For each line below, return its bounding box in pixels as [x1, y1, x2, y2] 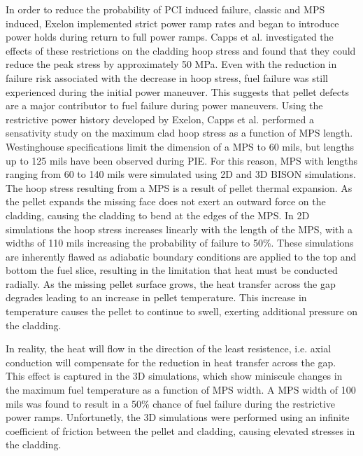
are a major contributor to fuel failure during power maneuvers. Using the [6, 98, 323, 113]
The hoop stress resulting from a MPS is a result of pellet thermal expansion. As [6, 180, 353, 195]
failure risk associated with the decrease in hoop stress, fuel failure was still [6, 70, 328, 85]
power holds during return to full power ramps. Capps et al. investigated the [6, 29, 334, 44]
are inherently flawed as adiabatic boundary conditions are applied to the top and [6, 249, 357, 263]
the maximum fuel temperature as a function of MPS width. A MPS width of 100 [6, 382, 356, 397]
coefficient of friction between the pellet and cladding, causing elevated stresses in [6, 423, 355, 438]
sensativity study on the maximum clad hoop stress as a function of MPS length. [6, 125, 353, 140]
